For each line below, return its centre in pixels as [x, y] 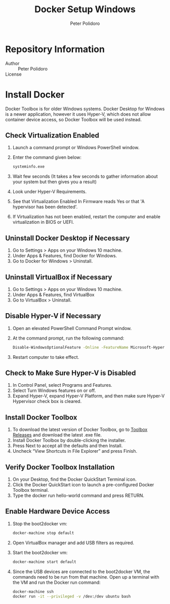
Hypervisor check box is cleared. [47, 401]
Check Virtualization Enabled [52, 136]
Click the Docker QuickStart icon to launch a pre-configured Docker [83, 485]
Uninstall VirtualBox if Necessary [59, 277]
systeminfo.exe [29, 167]
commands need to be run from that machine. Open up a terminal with [86, 577]
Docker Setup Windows [85, 9]
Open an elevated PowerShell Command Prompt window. [72, 328]
